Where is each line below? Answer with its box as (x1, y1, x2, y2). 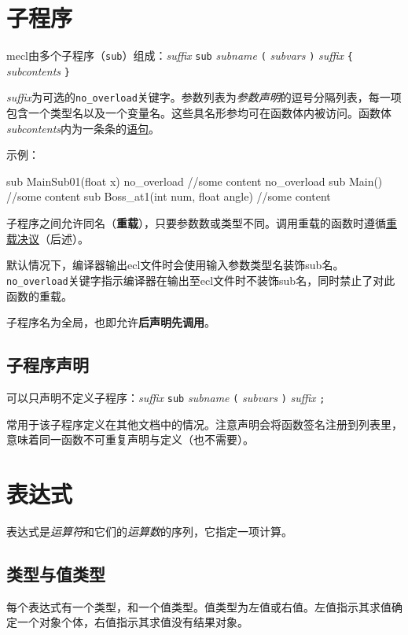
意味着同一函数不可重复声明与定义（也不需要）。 (6, 431, 254, 448)
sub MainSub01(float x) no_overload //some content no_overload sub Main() (6, 172, 383, 189)
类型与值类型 (6, 561, 105, 585)
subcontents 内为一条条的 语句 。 (6, 120, 160, 136)
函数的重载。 (6, 287, 72, 304)
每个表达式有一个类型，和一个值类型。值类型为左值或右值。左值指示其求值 (6, 598, 391, 615)
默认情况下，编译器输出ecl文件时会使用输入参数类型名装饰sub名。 (6, 257, 344, 273)
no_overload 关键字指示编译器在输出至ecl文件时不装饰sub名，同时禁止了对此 (6, 271, 395, 288)
